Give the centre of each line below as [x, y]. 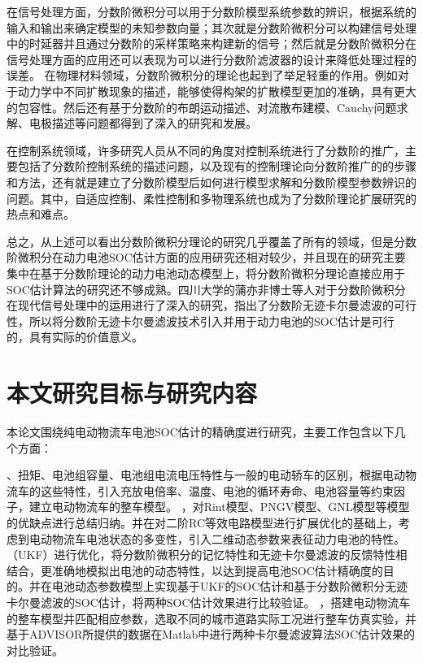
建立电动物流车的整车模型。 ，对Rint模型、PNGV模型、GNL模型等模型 [219, 507]
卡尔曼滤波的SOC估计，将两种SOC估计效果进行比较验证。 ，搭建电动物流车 [209, 602]
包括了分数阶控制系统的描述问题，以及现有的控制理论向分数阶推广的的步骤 [217, 166]
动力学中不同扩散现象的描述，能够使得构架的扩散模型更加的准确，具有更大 [217, 91]
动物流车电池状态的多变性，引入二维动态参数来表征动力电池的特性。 [222, 538]
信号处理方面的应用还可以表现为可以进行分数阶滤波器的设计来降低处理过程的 [211, 59]
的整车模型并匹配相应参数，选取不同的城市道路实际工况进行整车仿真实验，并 [211, 618]
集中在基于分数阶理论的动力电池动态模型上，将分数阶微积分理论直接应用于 [206, 273]
